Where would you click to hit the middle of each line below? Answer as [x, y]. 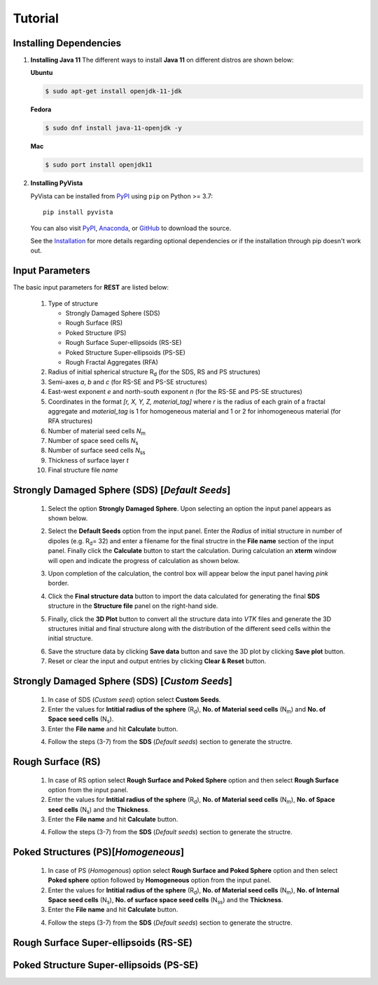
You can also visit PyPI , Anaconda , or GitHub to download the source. [131, 228]
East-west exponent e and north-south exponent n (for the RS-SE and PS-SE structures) [175, 392]
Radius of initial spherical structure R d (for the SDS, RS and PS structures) [154, 373]
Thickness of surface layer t [88, 460]
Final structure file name [83, 470]
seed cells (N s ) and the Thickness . [99, 810]
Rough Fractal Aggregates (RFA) [112, 362]
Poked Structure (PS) [96, 332]
